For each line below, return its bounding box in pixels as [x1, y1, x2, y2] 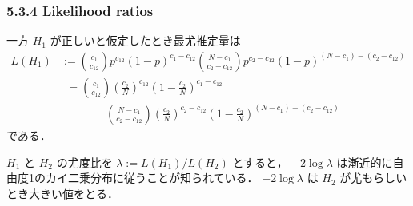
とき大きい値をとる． [6, 184, 118, 201]
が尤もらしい [339, 169, 407, 186]
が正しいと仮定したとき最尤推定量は [50, 32, 241, 49]
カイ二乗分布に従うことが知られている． [45, 169, 259, 186]
